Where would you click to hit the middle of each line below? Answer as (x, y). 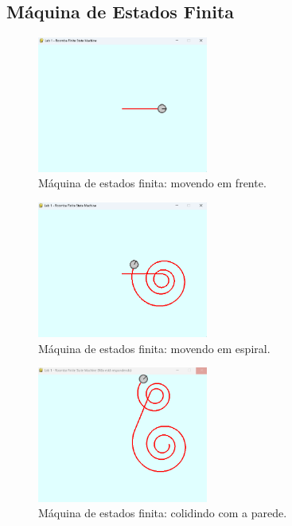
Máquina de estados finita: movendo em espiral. (154, 348)
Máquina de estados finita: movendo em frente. (152, 183)
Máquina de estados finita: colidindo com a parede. (163, 513)
